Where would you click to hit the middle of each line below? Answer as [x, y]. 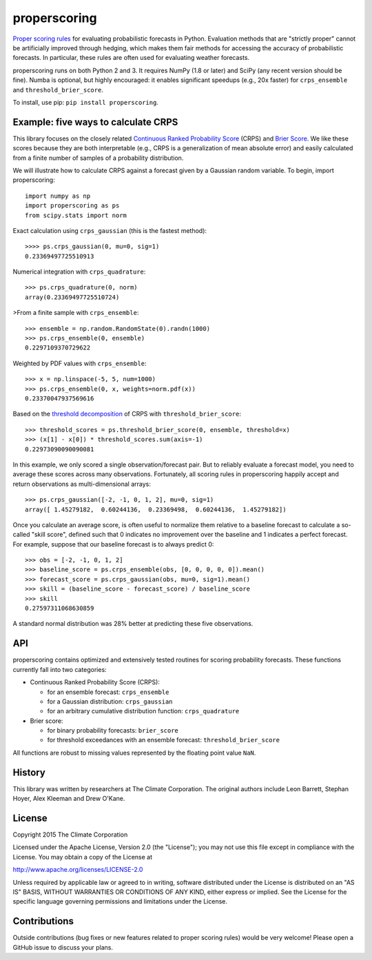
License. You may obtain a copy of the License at [83, 857]
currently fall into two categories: [60, 669]
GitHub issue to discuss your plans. [63, 947]
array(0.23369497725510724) [72, 297]
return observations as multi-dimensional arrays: [82, 484]
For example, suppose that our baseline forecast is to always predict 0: [113, 544]
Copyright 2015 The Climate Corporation [70, 835]
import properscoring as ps [72, 206]
